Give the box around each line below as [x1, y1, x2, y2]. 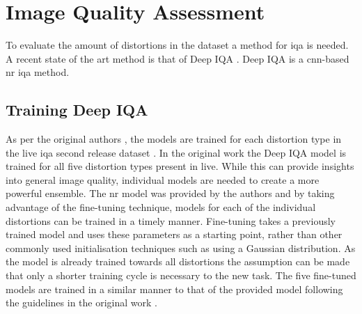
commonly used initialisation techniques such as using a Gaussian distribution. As [6, 240, 356, 255]
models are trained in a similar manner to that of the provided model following [6, 281, 343, 296]
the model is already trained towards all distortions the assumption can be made [6, 254, 350, 269]
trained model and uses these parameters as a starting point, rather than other [6, 227, 343, 242]
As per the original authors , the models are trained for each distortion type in [6, 132, 342, 146]
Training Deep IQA [6, 99, 148, 120]
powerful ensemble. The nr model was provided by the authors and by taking [6, 186, 335, 201]
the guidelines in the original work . [6, 295, 157, 310]
